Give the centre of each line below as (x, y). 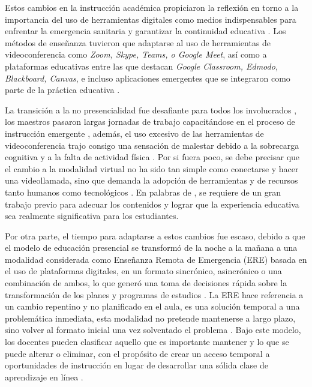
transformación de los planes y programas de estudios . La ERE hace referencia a (154, 294)
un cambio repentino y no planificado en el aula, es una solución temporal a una (152, 306)
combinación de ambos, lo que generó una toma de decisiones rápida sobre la (146, 283)
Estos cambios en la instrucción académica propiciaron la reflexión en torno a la (152, 7)
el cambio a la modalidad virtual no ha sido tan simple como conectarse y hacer (152, 168)
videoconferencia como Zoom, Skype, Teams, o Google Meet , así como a (136, 54)
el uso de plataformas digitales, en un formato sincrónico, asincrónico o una (143, 271)
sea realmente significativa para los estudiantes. (92, 216)
